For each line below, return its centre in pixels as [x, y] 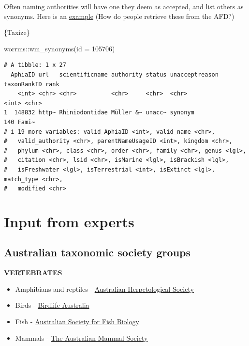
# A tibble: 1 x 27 [35, 65]
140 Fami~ [20, 122]
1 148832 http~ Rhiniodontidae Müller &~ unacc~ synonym [99, 113]
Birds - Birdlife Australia [52, 305]
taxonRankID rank [32, 84]
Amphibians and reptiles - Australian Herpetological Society [104, 289]
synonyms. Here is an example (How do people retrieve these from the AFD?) [119, 16]
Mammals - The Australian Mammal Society [81, 338]
